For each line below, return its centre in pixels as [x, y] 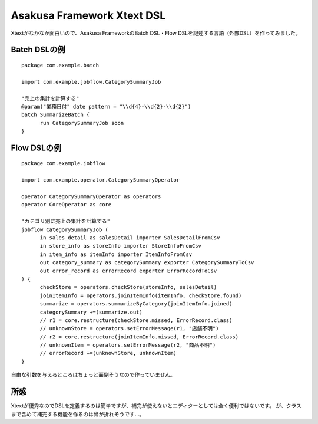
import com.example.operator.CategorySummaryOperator [100, 180]
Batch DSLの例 [38, 50]
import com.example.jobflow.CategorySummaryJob [91, 82]
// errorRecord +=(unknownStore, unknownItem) [108, 353]
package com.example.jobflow [63, 163]
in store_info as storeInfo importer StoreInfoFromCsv [120, 246]
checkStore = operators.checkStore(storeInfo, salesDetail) [128, 287]
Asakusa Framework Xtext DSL [88, 15]
